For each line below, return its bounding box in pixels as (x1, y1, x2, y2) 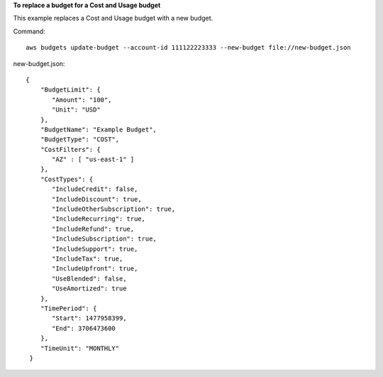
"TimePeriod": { (40, 304, 97, 312)
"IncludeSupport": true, (52, 245, 138, 253)
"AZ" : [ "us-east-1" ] (52, 155, 135, 163)
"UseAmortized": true (52, 285, 127, 293)
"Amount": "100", (52, 96, 112, 104)
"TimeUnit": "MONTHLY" (40, 344, 120, 352)
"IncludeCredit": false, (52, 185, 138, 193)
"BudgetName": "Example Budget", (40, 125, 157, 133)
